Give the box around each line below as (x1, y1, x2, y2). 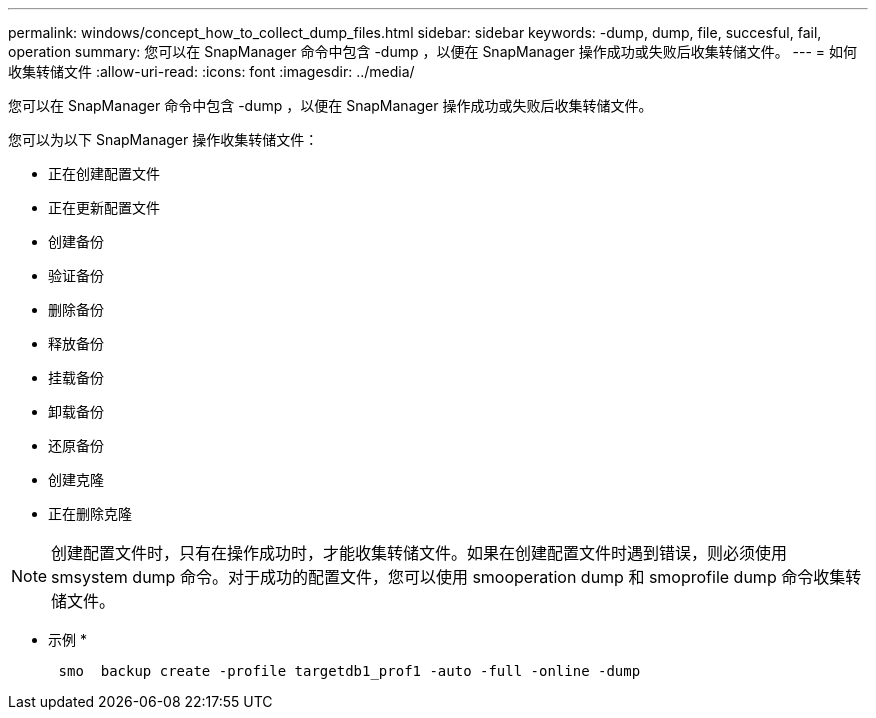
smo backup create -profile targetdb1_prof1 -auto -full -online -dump (58, 663, 641, 679)
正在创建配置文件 (48, 165, 160, 182)
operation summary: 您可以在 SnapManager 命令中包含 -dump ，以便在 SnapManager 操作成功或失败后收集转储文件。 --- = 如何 (8, 43, 858, 60)
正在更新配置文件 (48, 199, 160, 216)
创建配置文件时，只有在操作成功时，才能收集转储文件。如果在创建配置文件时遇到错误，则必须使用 (51, 543, 788, 563)
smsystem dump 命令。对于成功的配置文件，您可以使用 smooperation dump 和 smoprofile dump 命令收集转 (51, 567, 862, 587)
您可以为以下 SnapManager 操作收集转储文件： (8, 131, 319, 148)
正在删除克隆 (48, 505, 132, 522)
